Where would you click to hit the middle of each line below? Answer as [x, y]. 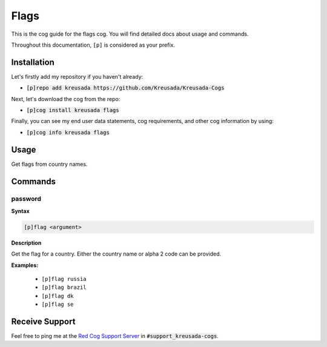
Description [26, 243]
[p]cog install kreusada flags [73, 110]
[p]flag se [58, 305]
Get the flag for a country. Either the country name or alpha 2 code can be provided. [116, 254]
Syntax [20, 211]
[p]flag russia [64, 279]
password [26, 199]
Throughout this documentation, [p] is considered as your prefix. [93, 45]
